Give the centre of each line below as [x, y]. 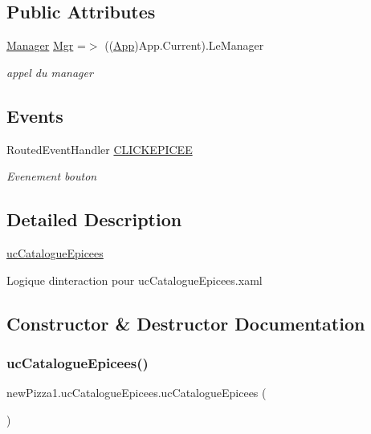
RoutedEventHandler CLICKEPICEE [100, 149]
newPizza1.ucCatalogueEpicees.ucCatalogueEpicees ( [137, 393]
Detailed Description [94, 219]
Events [35, 115]
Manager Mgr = [46, 45]
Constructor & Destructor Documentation [186, 323]
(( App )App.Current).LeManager [184, 45]
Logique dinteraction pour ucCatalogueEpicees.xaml [135, 280]
